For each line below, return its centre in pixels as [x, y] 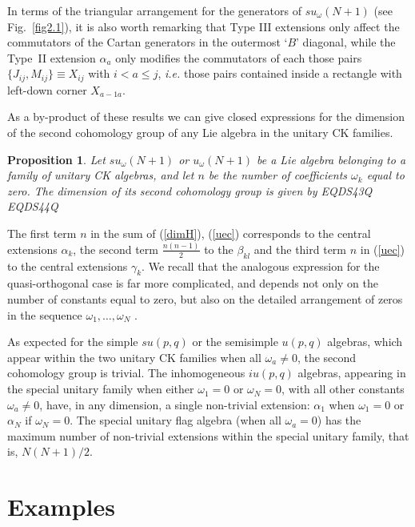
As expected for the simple [73, 342]
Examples [61, 507]
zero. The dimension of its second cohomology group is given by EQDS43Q [190, 190]
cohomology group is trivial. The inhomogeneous [126, 373]
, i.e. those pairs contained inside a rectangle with [280, 73]
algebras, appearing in [352, 373]
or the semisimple [235, 342]
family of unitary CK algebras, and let [101, 175]
